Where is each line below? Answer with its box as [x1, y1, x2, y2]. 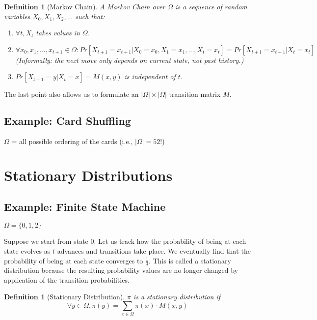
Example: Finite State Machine [4, 199, 166, 214]
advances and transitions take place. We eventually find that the [57, 245, 251, 256]
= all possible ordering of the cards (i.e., [11, 136, 133, 146]
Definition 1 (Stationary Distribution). [4, 291, 125, 301]
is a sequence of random [175, 1, 247, 11]
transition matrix [169, 89, 221, 99]
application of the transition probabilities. [4, 274, 130, 285]
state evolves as [4, 245, 51, 256]
